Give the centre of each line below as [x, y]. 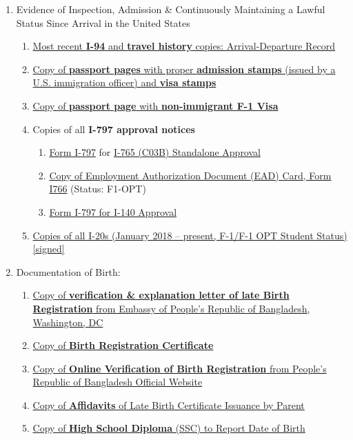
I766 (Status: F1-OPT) [98, 189]
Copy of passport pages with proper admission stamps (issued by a [184, 69]
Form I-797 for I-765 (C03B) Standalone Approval [155, 152]
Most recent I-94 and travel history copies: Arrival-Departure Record [184, 46]
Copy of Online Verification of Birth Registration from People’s [180, 368]
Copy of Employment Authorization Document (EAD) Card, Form [190, 175]
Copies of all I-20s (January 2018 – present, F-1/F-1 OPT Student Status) [190, 235]
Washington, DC [68, 322]
